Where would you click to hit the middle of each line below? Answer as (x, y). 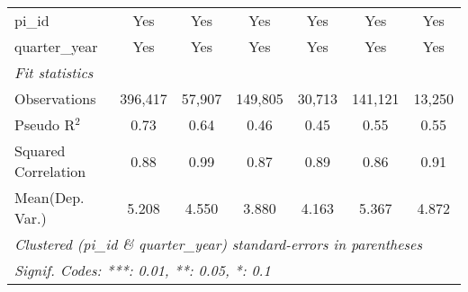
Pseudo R (45, 124)
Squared (40, 150)
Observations (55, 98)
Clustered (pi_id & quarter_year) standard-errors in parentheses (219, 244)
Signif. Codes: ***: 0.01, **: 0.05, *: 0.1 (143, 270)
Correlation (50, 171)
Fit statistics (54, 72)
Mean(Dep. (49, 197)
